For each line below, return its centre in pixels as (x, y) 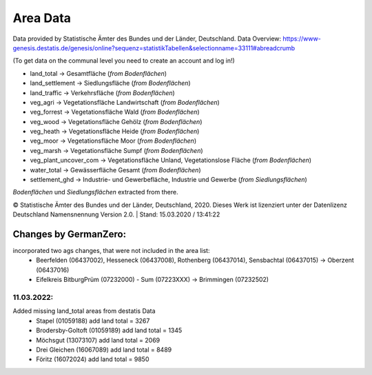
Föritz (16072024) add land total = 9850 (93, 359)
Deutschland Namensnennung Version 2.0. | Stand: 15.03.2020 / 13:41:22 (116, 214)
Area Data (42, 18)
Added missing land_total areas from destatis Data (84, 311)
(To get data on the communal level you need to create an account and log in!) (124, 61)
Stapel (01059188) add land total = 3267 (93, 321)
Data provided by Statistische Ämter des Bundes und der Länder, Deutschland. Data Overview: (147, 39)
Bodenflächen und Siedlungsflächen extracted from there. (95, 192)
